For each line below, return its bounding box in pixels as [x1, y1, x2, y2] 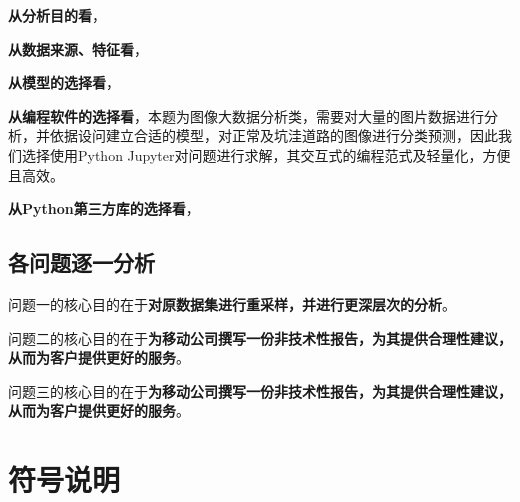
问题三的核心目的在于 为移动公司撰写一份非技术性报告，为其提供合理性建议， [8, 380, 512, 401]
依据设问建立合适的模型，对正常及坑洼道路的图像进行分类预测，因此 [49, 125, 498, 146]
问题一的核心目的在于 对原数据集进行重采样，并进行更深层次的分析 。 [8, 293, 456, 314]
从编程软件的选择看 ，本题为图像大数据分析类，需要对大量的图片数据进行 [8, 105, 484, 126]
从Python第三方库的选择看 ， [8, 198, 200, 219]
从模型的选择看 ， [8, 72, 120, 93]
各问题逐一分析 [8, 247, 155, 278]
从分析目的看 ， [8, 5, 106, 25]
